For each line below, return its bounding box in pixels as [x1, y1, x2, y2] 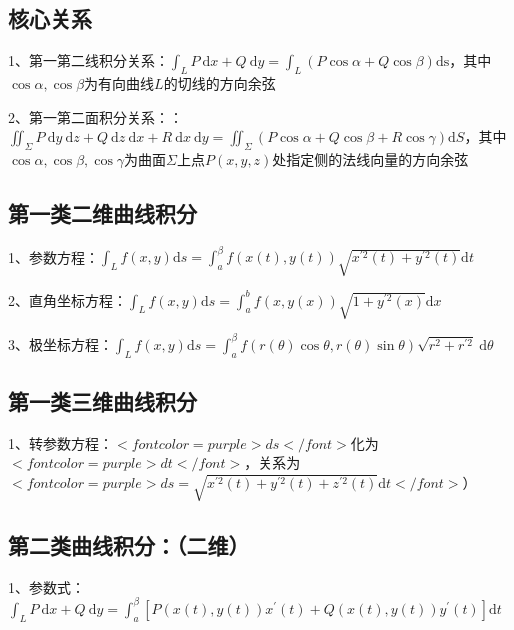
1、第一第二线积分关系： [8, 50, 169, 71]
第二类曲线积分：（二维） [8, 530, 250, 561]
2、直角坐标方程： [8, 289, 127, 310]
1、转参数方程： [8, 432, 113, 453]
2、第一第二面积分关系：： [8, 106, 183, 127]
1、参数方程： [8, 246, 99, 267]
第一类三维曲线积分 [8, 385, 197, 416]
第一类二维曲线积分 [8, 197, 197, 228]
